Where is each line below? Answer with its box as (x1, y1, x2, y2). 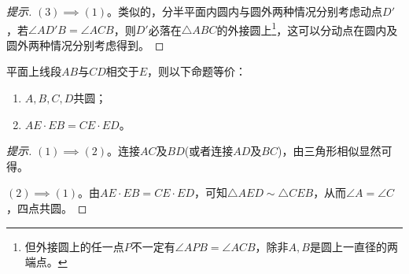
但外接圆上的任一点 (24, 238, 124, 254)
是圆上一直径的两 (309, 238, 398, 254)
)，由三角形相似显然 (278, 143, 381, 159)
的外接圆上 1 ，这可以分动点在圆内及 (216, 19, 398, 38)
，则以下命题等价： (147, 63, 247, 80)
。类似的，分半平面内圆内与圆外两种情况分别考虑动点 (107, 3, 383, 19)
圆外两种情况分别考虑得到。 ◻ (6, 36, 164, 53)
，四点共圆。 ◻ (6, 200, 87, 216)
